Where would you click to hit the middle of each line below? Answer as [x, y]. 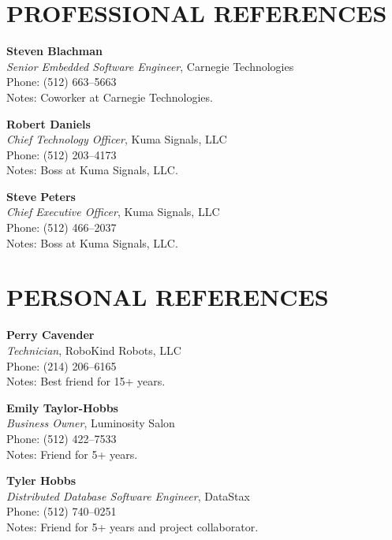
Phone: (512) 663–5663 [62, 82]
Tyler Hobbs [41, 480]
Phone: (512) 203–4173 [62, 154]
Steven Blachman [54, 51]
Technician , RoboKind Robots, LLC [94, 350]
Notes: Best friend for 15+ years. [86, 381]
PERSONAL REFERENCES [168, 297]
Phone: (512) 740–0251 [62, 511]
